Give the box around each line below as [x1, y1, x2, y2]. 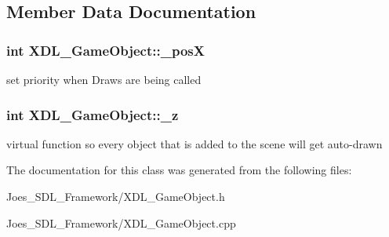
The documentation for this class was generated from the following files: [6, 162, 352, 178]
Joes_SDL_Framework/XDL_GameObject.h [6, 188, 225, 204]
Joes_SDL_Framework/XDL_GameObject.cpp [6, 214, 236, 231]
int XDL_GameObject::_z [6, 104, 179, 124]
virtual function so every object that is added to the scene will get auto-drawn [6, 135, 383, 151]
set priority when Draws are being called [6, 71, 202, 87]
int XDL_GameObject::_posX [6, 40, 205, 60]
